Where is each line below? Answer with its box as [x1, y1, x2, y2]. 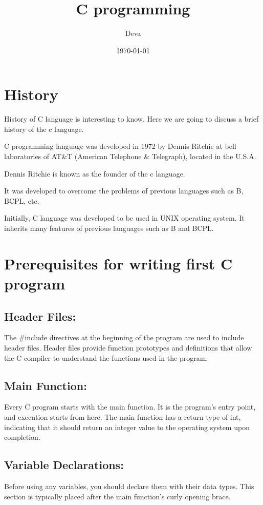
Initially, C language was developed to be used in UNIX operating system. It [4, 212, 245, 223]
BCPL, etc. [4, 195, 39, 206]
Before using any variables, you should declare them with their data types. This [4, 480, 254, 491]
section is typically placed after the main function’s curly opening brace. [4, 491, 231, 501]
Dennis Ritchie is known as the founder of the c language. [4, 168, 185, 179]
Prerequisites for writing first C [4, 252, 233, 274]
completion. [4, 432, 40, 442]
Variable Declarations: [4, 457, 124, 473]
